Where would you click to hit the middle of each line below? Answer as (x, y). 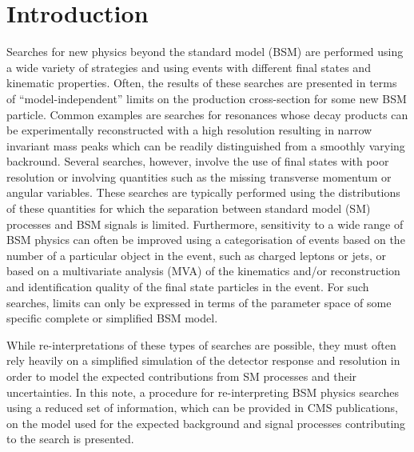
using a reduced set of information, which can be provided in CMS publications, (203, 408)
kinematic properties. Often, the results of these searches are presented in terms (202, 83)
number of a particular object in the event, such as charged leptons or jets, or (196, 255)
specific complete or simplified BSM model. (112, 318)
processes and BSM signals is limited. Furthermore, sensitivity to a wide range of (205, 224)
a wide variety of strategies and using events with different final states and (189, 67)
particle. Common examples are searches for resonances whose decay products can (207, 114)
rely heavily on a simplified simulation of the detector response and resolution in (203, 360)
